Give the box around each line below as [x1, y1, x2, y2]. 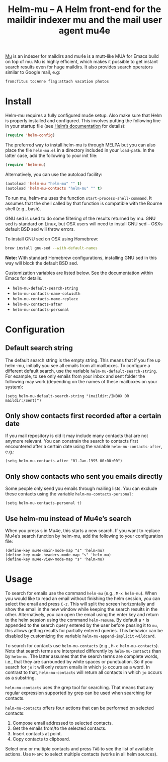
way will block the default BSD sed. [5, 260, 78, 266]
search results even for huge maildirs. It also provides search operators [5, 64, 153, 70]
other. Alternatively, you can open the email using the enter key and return [5, 611, 159, 617]
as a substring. [5, 674, 36, 681]
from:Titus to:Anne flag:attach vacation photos [5, 79, 109, 84]
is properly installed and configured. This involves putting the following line [5, 118, 161, 124]
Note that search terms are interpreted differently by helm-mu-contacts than [5, 648, 161, 654]
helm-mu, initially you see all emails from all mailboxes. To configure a [5, 362, 150, 368]
